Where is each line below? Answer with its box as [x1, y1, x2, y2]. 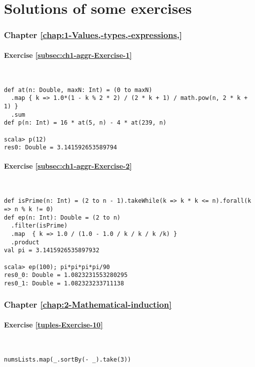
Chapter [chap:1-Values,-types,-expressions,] [4, 29, 182, 41]
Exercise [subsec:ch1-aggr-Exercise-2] [4, 161, 132, 171]
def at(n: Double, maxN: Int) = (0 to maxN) [4, 86, 152, 93]
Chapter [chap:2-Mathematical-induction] [4, 298, 172, 311]
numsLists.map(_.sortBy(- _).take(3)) [4, 356, 131, 363]
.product [11, 238, 39, 246]
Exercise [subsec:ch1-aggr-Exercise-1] [4, 49, 132, 60]
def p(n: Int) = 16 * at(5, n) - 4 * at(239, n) [4, 119, 167, 127]
